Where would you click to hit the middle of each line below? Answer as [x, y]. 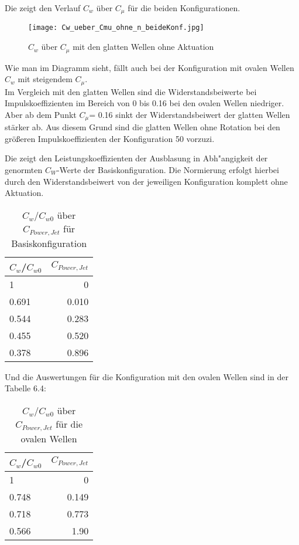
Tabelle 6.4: [25, 388]
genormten [24, 170]
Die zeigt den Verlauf [43, 8]
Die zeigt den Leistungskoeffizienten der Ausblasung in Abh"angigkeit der [136, 158]
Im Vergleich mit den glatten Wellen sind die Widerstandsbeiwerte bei [131, 91]
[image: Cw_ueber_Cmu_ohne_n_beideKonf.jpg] [116, 28]
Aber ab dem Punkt [41, 114]
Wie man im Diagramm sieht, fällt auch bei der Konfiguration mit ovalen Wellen [149, 67]
